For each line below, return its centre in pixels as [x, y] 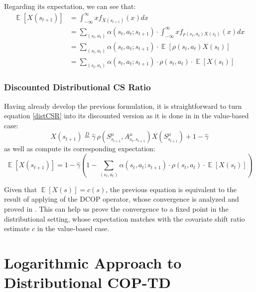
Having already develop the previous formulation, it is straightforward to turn [123, 106]
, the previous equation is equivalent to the [171, 189]
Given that [21, 189]
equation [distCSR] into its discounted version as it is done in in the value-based [127, 116]
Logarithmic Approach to [93, 262]
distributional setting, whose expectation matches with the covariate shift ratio [125, 218]
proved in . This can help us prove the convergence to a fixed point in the [116, 208]
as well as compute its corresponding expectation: [80, 148]
